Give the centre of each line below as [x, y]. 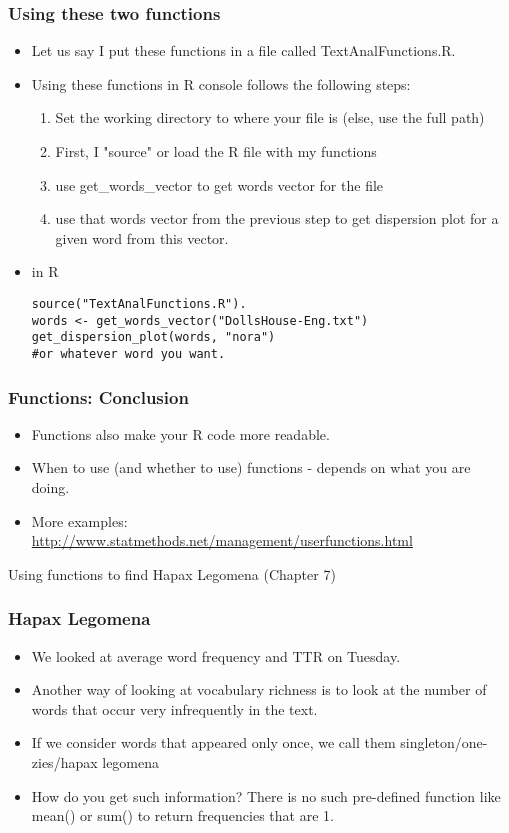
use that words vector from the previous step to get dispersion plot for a [277, 218]
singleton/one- [444, 742]
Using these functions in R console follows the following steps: [221, 83]
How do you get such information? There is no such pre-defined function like [266, 795]
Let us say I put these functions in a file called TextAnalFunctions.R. [243, 50]
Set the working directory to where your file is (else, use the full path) [270, 117]
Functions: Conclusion [98, 396]
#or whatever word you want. [128, 353]
